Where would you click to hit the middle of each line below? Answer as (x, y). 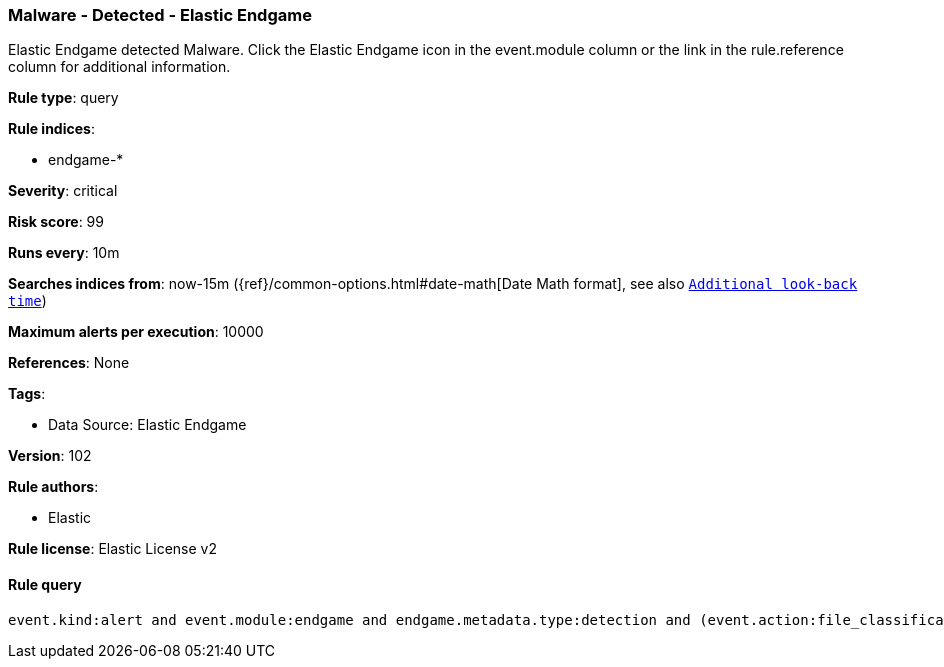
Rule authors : (53, 487)
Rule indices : (51, 129)
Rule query (45, 584)
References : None (69, 363)
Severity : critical (63, 191)
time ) (27, 301)
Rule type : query (63, 98)
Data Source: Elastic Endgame (147, 425)
